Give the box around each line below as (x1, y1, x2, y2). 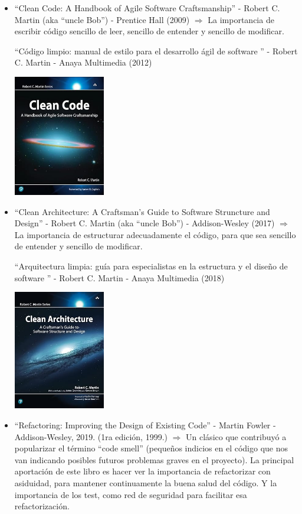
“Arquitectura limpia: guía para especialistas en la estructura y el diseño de (14, 259, 288, 272)
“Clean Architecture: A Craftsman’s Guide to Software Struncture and (14, 205, 270, 217)
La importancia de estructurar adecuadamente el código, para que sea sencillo (14, 228, 296, 240)
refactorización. (14, 500, 70, 512)
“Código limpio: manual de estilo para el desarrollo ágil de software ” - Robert (14, 44, 298, 57)
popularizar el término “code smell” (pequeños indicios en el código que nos (14, 442, 288, 454)
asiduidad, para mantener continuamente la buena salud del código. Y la (14, 476, 277, 489)
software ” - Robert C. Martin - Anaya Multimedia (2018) (14, 271, 225, 284)
